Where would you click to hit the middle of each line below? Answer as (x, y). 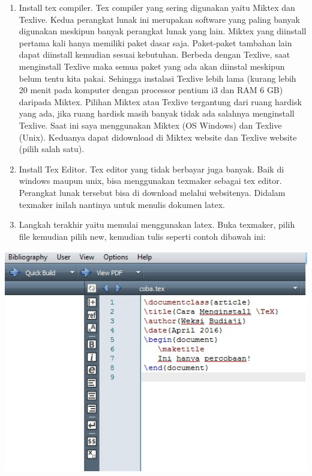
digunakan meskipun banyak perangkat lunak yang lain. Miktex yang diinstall (163, 31)
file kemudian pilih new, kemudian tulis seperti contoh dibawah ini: (142, 236)
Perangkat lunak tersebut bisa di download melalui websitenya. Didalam (152, 192)
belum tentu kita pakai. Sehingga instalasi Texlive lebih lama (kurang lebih (157, 78)
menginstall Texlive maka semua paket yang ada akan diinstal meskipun (152, 66)
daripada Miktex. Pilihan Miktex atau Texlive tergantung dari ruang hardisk (160, 101)
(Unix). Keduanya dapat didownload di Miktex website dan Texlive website (158, 137)
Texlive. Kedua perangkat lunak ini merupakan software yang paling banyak (159, 19)
